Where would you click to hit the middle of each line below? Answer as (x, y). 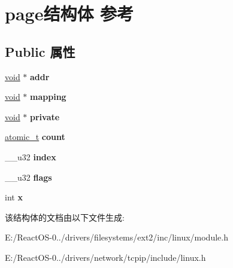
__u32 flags (28, 177)
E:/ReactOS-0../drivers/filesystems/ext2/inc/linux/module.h (116, 237)
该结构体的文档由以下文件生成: (65, 217)
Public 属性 (40, 51)
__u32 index (31, 156)
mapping (48, 97)
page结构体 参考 (69, 13)
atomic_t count (35, 137)
